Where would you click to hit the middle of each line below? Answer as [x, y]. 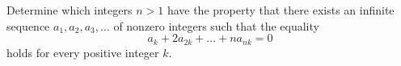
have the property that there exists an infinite [281, 10]
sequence [28, 25]
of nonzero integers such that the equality [216, 25]
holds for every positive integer [83, 52]
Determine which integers [70, 10]
